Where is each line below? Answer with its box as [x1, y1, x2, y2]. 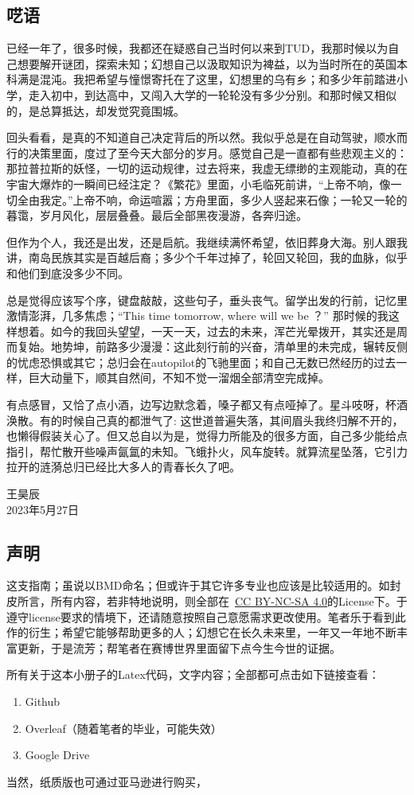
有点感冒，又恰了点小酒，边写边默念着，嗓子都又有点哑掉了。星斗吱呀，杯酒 [6, 396, 408, 413]
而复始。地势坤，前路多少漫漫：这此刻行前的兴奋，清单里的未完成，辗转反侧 [6, 338, 408, 355]
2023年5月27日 [6, 501, 79, 517]
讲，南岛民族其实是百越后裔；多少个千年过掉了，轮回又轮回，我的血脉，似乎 [6, 249, 408, 266]
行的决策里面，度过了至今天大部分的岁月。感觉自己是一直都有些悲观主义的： [6, 144, 408, 161]
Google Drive [25, 746, 90, 763]
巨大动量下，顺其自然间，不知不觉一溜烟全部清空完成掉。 [28, 369, 330, 386]
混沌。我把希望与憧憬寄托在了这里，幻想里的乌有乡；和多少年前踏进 [39, 71, 396, 88]
